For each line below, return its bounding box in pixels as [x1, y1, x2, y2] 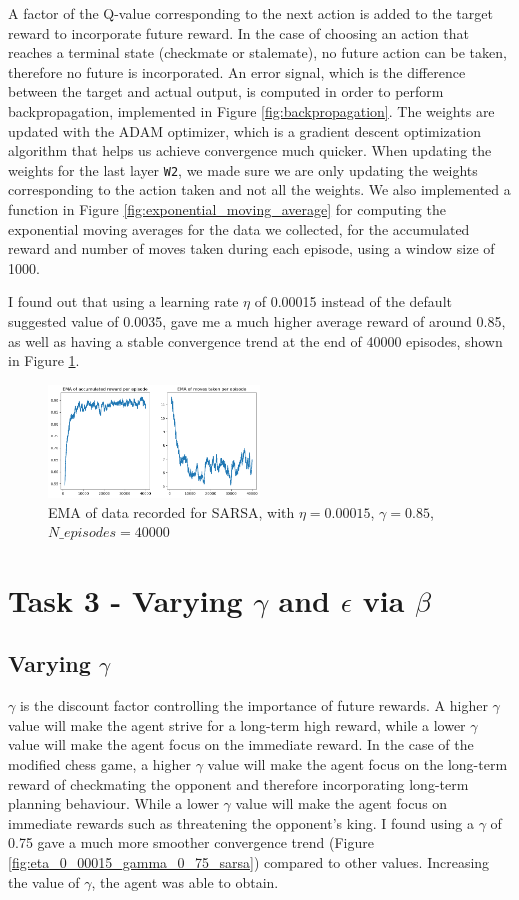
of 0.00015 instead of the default [254, 291, 452, 312]
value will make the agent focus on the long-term [207, 754, 508, 775]
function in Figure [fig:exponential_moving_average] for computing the [8, 199, 446, 219]
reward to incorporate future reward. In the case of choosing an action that [8, 22, 469, 43]
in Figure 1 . [8, 350, 80, 371]
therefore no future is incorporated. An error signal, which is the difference [8, 61, 466, 82]
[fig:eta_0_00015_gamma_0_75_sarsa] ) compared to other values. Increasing [8, 852, 490, 873]
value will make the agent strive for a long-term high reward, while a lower [8, 714, 466, 735]
